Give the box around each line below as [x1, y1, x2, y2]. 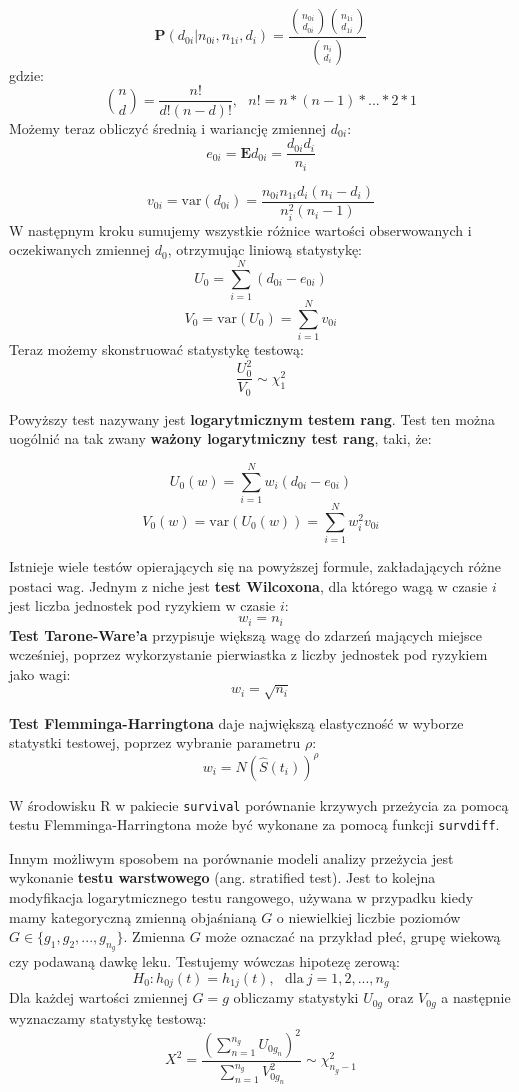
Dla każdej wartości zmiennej [9, 987, 188, 1008]
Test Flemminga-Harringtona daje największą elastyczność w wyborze [9, 712, 464, 733]
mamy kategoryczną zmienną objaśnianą [9, 906, 257, 927]
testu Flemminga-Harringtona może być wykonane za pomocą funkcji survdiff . [9, 814, 500, 835]
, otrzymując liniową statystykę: [167, 239, 363, 260]
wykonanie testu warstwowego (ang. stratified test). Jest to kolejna [9, 867, 436, 888]
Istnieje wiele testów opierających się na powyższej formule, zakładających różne [9, 556, 501, 577]
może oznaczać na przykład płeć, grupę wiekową [205, 926, 501, 947]
